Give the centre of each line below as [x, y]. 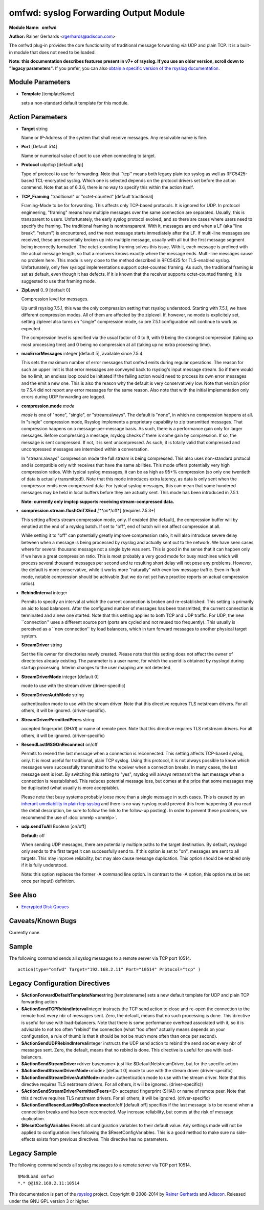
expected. [31, 328]
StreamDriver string [42, 645]
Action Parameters [38, 117]
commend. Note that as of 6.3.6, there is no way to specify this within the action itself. [108, 187]
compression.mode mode [48, 406]
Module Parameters [40, 82]
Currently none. [25, 932]
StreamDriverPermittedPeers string [58, 719]
